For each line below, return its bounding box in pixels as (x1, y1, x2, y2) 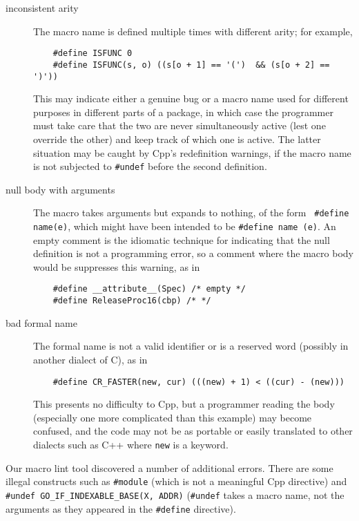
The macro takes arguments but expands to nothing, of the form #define (33, 205, 349, 220)
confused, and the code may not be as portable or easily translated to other (33, 424, 353, 438)
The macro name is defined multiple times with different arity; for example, (33, 23, 353, 38)
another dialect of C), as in (33, 352, 148, 366)
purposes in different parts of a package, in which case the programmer (33, 104, 333, 119)
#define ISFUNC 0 (52, 48, 133, 59)
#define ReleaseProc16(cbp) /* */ (52, 296, 211, 306)
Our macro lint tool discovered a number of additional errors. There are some (6, 460, 333, 475)
